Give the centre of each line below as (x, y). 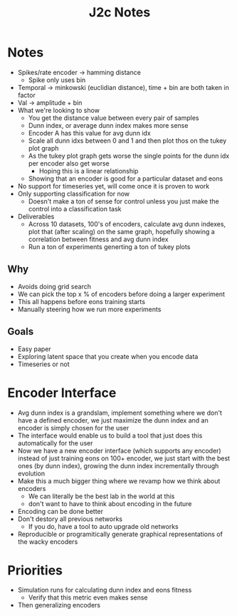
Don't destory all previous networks (70, 519)
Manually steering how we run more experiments (89, 309)
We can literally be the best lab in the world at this (101, 496)
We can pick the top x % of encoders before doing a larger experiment (121, 294)
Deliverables (36, 216)
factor (26, 95)
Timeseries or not (43, 364)
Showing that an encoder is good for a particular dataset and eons (126, 178)
